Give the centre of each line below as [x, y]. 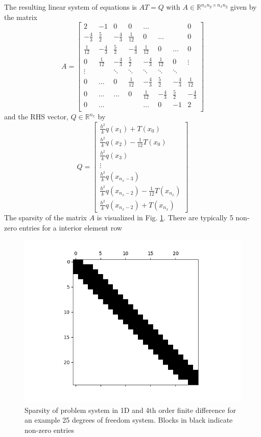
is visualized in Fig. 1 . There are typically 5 [165, 217]
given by [244, 7]
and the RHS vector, [36, 117]
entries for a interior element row [70, 227]
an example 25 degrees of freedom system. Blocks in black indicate [129, 420]
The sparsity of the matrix [46, 217]
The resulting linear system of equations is [70, 7]
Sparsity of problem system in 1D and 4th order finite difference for [130, 410]
